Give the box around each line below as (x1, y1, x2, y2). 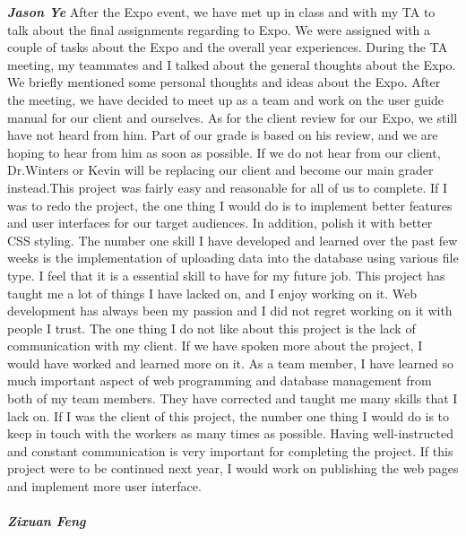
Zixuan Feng (7, 512, 86, 531)
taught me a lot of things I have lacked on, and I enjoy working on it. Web (7, 283, 418, 302)
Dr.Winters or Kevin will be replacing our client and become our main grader (7, 160, 434, 179)
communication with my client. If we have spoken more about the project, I (7, 336, 423, 355)
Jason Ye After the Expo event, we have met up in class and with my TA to (7, 3, 436, 21)
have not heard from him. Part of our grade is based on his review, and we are (7, 125, 438, 144)
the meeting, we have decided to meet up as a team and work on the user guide (7, 90, 444, 108)
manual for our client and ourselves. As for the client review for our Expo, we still (7, 108, 458, 126)
